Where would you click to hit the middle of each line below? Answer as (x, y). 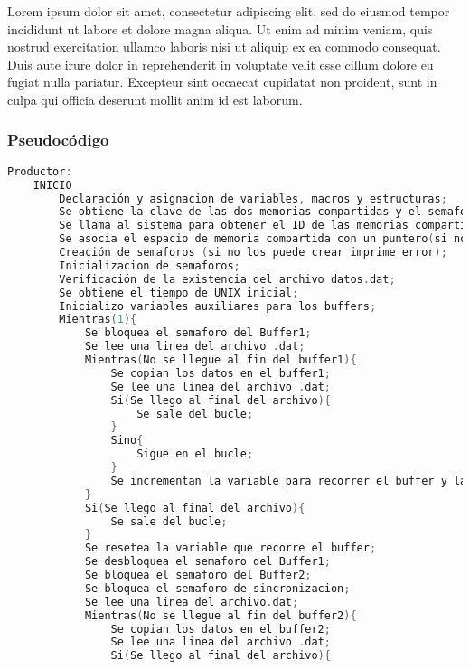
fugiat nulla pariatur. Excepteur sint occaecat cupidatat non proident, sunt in (222, 82)
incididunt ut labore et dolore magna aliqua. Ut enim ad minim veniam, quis (220, 28)
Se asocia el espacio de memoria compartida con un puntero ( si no (263, 239)
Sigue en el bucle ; (195, 454)
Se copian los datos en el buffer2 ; (221, 629)
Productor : (40, 171)
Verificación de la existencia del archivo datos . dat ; (227, 279)
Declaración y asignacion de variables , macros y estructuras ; (253, 198)
